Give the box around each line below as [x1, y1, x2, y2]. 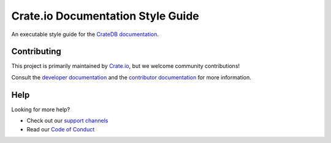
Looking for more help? [11, 106, 70, 113]
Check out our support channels [26, 117, 108, 125]
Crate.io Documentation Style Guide [11, 9, 199, 23]
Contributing [11, 46, 61, 57]
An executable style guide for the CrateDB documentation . [11, 31, 159, 38]
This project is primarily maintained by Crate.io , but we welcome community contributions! [11, 62, 240, 70]
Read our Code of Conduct [26, 125, 95, 133]
